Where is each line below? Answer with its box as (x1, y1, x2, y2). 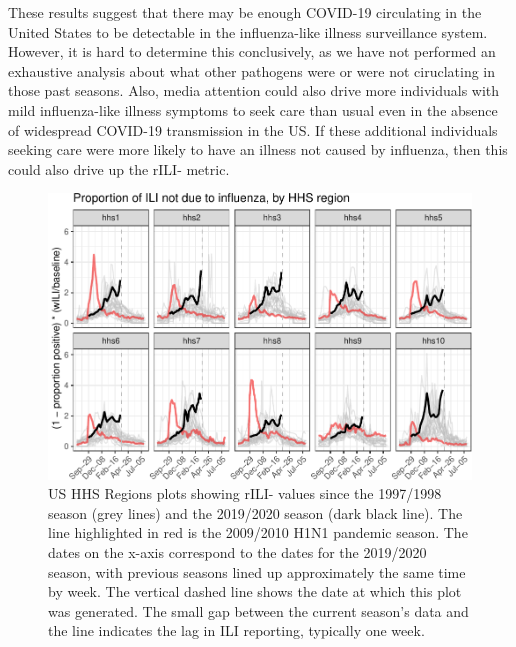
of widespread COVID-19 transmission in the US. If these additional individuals (8, 119, 498, 140)
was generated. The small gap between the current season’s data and (48, 600, 469, 621)
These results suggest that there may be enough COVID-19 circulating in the (8, 2, 482, 22)
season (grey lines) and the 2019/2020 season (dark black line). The (48, 502, 463, 523)
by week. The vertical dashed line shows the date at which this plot (48, 581, 462, 602)
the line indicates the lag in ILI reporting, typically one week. (48, 620, 425, 641)
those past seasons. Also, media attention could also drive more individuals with (8, 80, 500, 101)
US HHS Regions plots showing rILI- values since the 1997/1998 (48, 483, 442, 504)
